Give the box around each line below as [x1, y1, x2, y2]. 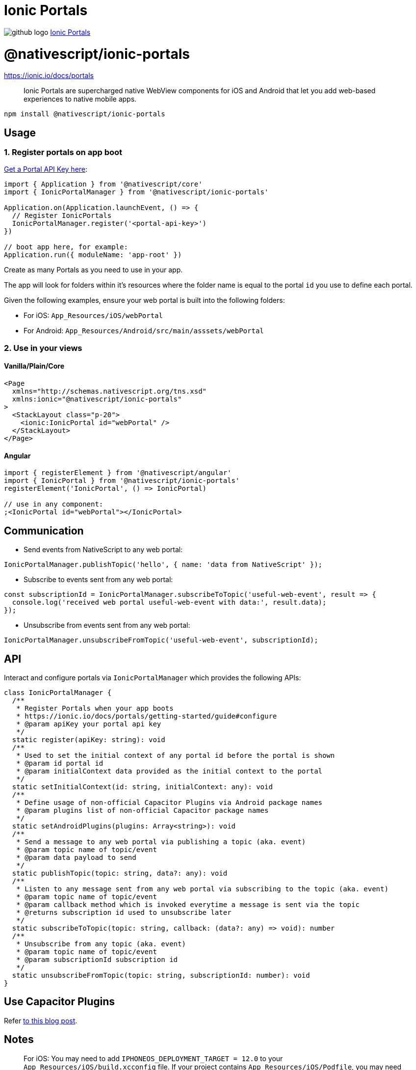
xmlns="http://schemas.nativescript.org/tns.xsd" [12, 387, 207, 396]
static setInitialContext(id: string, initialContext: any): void [12, 782, 273, 791]
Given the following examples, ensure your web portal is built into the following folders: [4, 296, 285, 305]
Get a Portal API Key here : [4, 165, 88, 174]
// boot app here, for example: [4, 243, 128, 251]
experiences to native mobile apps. [24, 95, 137, 104]
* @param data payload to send [16, 853, 136, 861]
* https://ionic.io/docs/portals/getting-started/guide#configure [16, 712, 277, 720]
